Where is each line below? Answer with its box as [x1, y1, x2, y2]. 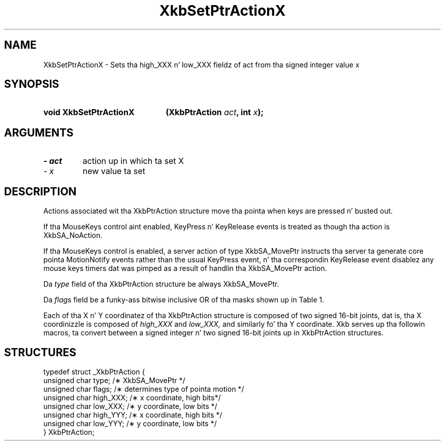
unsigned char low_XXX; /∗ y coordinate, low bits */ [43, 401, 217, 410]
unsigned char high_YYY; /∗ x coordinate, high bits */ [43, 410, 222, 419]
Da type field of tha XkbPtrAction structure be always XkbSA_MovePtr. [43, 280, 279, 289]
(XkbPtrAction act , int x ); [166, 107, 264, 118]
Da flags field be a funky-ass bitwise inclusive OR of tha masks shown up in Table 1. [43, 295, 325, 304]
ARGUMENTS [4, 126, 74, 139]
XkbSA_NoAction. [43, 231, 103, 240]
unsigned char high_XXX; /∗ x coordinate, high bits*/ [43, 393, 221, 402]
